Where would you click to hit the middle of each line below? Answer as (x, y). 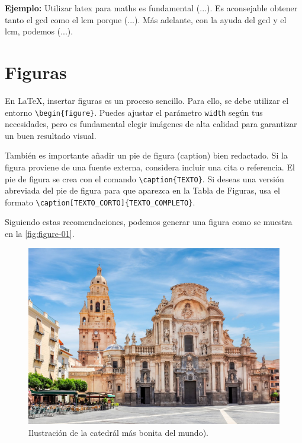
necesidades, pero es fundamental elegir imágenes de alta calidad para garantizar (151, 124)
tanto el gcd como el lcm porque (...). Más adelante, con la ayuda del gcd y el (146, 19)
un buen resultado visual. (51, 135)
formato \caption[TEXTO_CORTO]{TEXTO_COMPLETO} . (100, 202)
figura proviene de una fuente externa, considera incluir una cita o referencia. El (150, 167)
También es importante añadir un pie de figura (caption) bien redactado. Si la (146, 155)
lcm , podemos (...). (39, 31)
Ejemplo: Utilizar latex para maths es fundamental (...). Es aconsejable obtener (151, 8)
